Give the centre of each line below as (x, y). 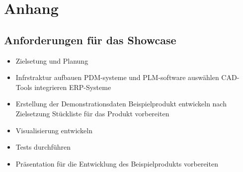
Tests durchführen (43, 147)
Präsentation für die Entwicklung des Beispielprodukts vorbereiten (117, 163)
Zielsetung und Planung (52, 60)
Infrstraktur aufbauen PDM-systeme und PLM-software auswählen (117, 77)
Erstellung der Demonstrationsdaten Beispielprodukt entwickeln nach (121, 104)
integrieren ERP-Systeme (73, 87)
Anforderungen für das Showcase (90, 40)
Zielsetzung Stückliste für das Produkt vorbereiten (92, 113)
